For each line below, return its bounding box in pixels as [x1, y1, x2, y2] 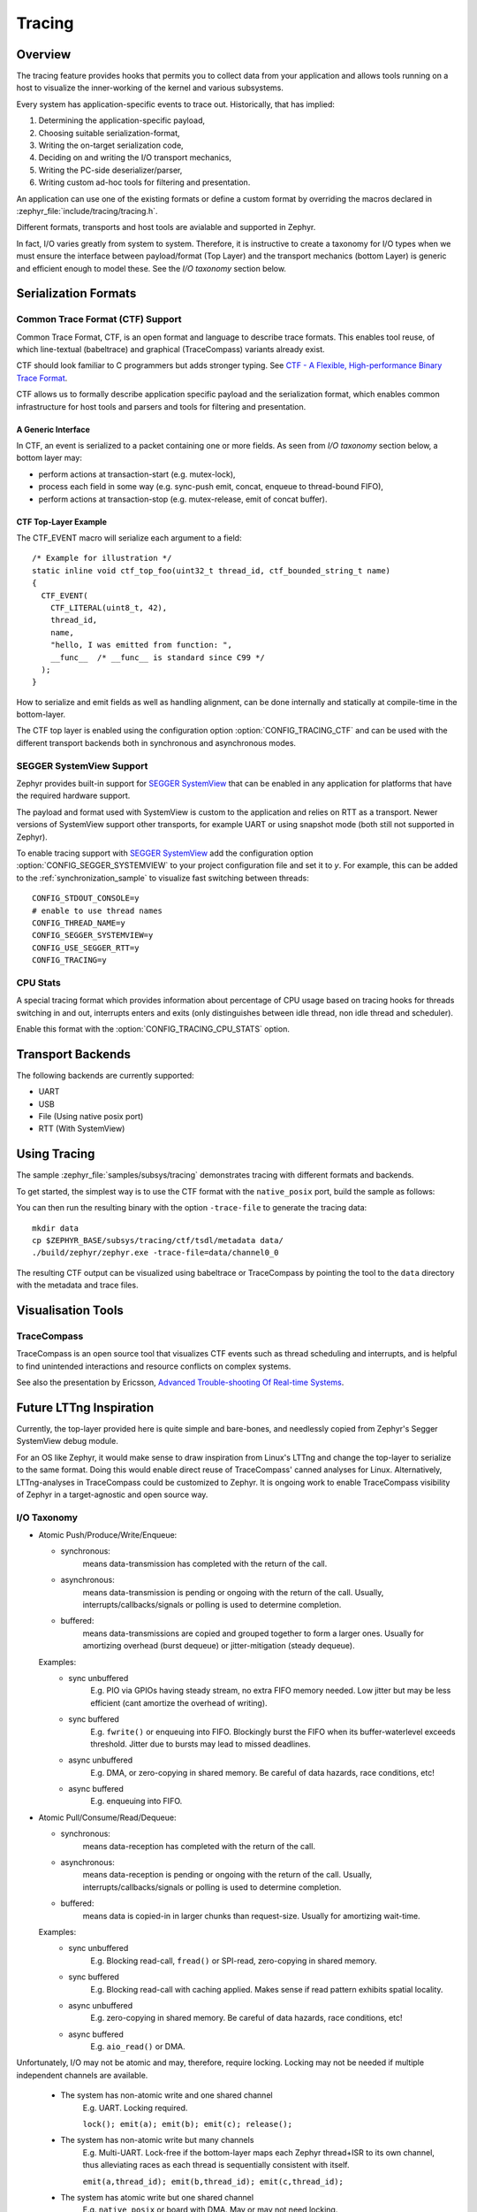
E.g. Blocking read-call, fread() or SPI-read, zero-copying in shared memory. [90, 1955, 377, 1966]
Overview [16, 47, 72, 62]
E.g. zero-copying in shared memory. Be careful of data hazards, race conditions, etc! [90, 2013, 403, 2024]
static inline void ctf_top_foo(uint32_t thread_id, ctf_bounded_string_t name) [32, 565, 391, 575]
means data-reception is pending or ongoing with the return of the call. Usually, [82, 1870, 373, 1880]
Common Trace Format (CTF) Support [16, 313, 182, 326]
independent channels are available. [16, 2070, 148, 2080]
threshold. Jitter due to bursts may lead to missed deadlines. [90, 1739, 311, 1749]
